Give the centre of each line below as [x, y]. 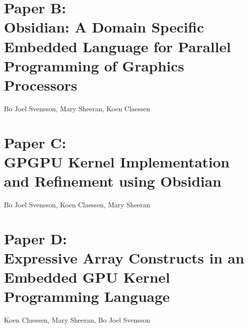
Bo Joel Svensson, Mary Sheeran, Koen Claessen [77, 108]
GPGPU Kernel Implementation [117, 161]
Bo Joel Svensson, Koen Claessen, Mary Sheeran [77, 204]
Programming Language [87, 296]
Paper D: [35, 238]
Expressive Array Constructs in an [124, 257]
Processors [41, 84]
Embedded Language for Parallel [118, 46]
